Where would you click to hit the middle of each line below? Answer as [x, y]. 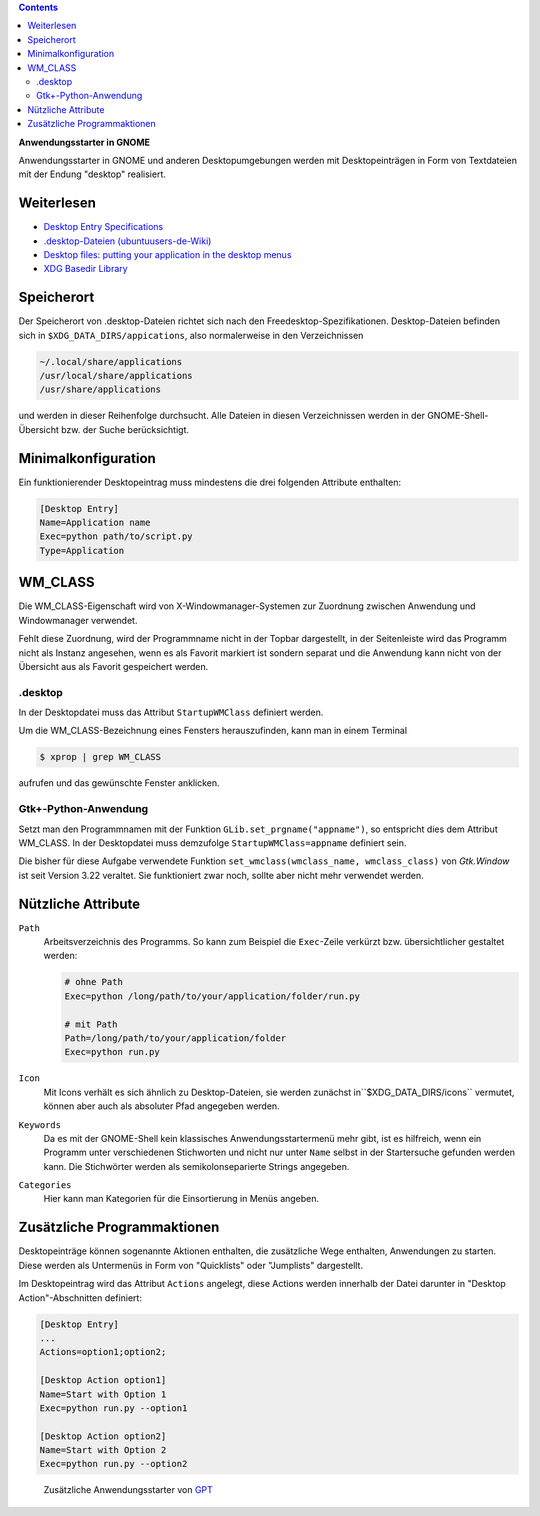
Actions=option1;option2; [103, 1352]
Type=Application [82, 550]
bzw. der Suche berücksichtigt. [125, 429]
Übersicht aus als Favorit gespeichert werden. [113, 666]
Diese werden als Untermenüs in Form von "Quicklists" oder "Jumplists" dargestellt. [191, 1265]
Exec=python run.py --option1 [113, 1408]
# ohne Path [94, 982]
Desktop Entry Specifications [103, 227]
